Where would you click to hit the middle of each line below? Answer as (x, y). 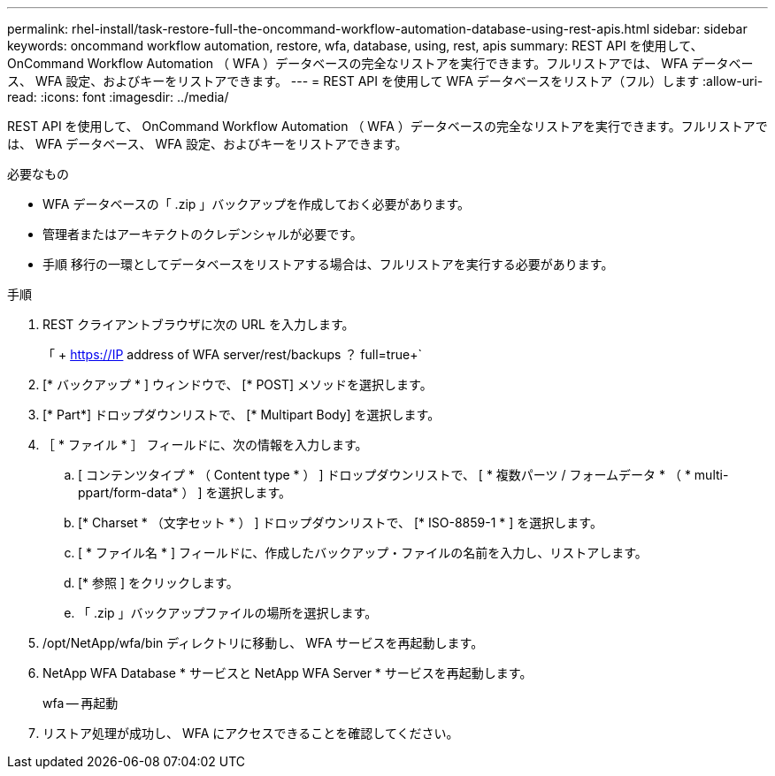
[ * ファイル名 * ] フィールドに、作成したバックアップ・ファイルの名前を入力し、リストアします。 (363, 553)
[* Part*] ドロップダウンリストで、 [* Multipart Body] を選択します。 (242, 415)
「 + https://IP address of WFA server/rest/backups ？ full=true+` (232, 354)
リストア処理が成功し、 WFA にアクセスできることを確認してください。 (251, 733)
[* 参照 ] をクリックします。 (158, 583)
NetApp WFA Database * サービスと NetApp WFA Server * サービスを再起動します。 (288, 673)
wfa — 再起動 (81, 703)
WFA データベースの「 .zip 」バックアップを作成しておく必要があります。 (257, 204)
